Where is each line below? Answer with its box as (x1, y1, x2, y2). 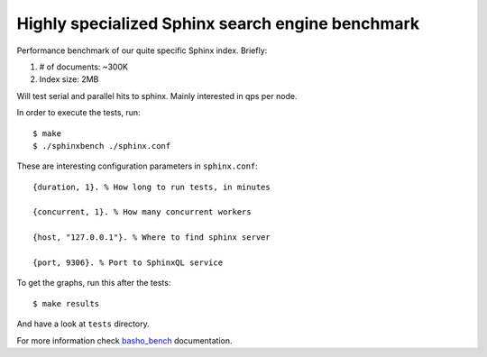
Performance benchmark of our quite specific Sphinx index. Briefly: (16, 45, 268, 56)
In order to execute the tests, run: (16, 107, 141, 118)
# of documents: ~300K (39, 61, 128, 72)
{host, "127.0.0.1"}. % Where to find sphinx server (32, 233, 271, 243)
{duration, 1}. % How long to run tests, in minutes (32, 181, 271, 192)
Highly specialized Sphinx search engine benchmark (16, 14, 420, 33)
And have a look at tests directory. (16, 318, 150, 329)
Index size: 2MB (39, 74, 99, 85)
